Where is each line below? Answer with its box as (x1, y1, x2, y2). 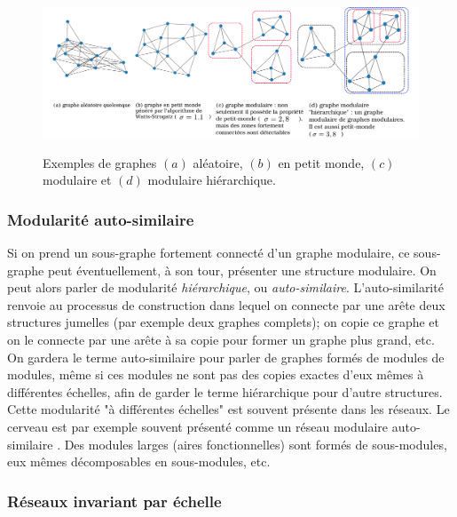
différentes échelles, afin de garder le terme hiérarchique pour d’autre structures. (7, 382, 443, 401)
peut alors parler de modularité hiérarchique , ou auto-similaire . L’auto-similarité (7, 278, 444, 297)
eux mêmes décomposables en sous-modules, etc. (7, 452, 271, 471)
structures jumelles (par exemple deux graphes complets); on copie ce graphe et (7, 313, 440, 331)
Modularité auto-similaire (7, 208, 194, 230)
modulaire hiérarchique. (147, 171, 276, 189)
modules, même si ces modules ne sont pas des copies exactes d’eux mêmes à (7, 365, 424, 384)
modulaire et (43, 171, 112, 189)
